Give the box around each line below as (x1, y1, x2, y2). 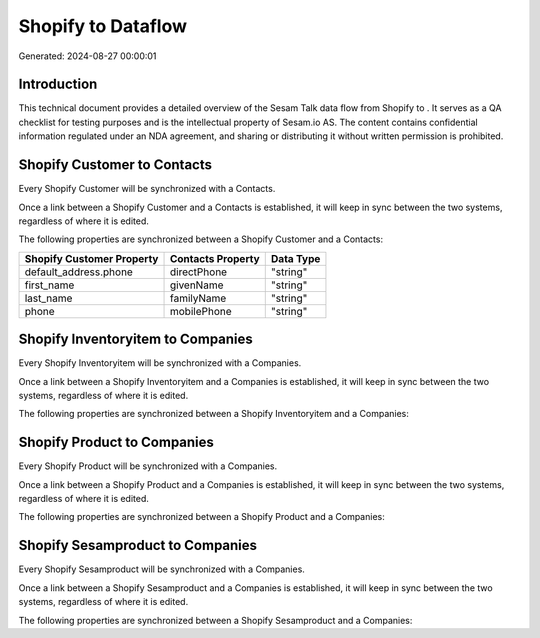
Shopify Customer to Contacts (18, 156, 213, 174)
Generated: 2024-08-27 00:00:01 (18, 50, 157, 62)
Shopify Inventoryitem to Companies (18, 331, 254, 348)
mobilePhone (169, 304, 232, 318)
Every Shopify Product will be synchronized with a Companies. (18, 460, 278, 472)
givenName (169, 278, 224, 292)
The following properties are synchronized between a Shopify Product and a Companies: (18, 511, 385, 523)
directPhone (169, 265, 228, 279)
